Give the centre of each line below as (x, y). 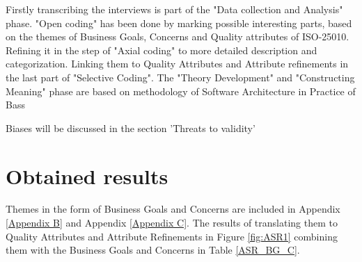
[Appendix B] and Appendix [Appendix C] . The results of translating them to (172, 223)
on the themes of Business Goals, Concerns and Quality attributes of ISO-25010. (178, 36)
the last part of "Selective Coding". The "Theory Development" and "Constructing (180, 77)
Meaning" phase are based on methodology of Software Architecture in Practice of (181, 91)
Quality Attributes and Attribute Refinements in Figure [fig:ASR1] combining (172, 236)
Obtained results (87, 175)
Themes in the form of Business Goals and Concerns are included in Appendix (173, 209)
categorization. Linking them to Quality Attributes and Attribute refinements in (177, 64)
